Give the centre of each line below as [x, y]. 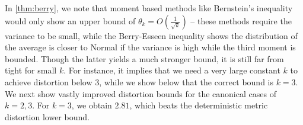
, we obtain [92, 105]
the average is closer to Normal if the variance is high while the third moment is [150, 47]
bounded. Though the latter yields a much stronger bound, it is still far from [144, 58]
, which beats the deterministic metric [199, 105]
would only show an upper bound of [70, 20]
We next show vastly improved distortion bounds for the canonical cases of [141, 93]
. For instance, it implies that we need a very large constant [172, 70]
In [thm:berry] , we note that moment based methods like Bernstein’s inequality [149, 8]
